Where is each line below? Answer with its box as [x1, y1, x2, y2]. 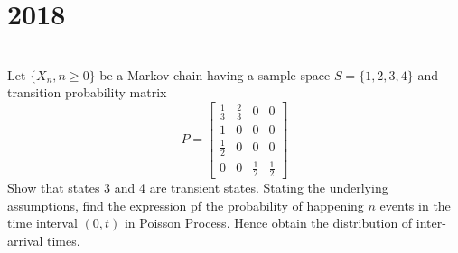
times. [47, 230, 80, 249]
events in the [379, 195, 451, 214]
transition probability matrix [7, 83, 167, 102]
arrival [7, 230, 43, 249]
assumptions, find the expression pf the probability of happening [7, 195, 364, 214]
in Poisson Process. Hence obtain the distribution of [124, 213, 413, 232]
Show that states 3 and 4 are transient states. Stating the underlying [7, 178, 388, 197]
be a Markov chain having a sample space [99, 65, 331, 84]
